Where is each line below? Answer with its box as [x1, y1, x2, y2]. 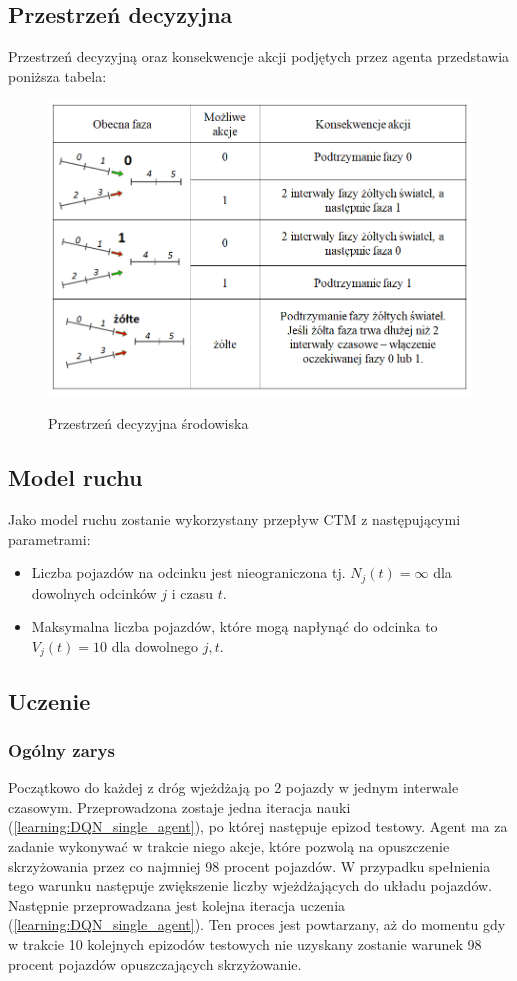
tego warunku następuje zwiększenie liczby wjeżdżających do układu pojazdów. [8, 875, 493, 896]
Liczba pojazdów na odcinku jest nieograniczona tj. [31, 562, 346, 583]
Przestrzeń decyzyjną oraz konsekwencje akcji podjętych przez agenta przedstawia [8, 46, 510, 67]
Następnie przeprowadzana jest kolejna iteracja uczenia [8, 894, 346, 915]
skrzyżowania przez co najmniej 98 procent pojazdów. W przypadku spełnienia [8, 855, 491, 876]
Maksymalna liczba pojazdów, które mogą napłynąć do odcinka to [31, 616, 438, 637]
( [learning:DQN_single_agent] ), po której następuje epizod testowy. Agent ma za [8, 816, 508, 837]
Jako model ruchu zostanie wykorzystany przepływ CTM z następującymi [8, 509, 461, 529]
